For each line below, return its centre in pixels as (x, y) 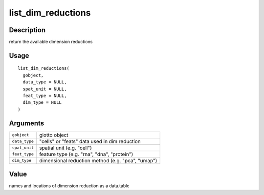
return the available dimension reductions (51, 42)
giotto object (54, 135)
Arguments (27, 123)
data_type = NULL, (45, 82)
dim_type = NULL (42, 103)
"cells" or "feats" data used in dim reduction (90, 141)
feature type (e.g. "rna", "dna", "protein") (86, 154)
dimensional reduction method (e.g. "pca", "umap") (98, 160)
